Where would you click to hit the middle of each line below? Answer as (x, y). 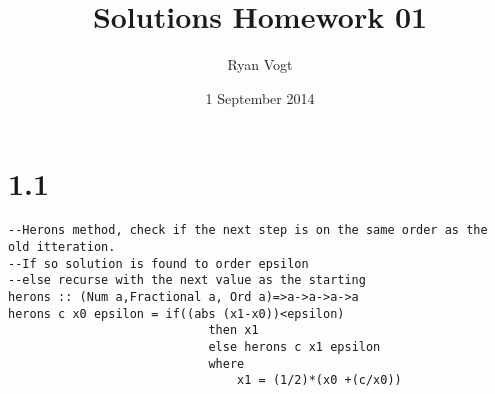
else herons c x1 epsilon (294, 346)
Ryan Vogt (260, 64)
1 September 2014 (260, 97)
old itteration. (62, 246)
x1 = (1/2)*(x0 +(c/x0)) (319, 380)
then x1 (233, 330)
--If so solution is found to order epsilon (158, 263)
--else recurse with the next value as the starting (187, 280)
